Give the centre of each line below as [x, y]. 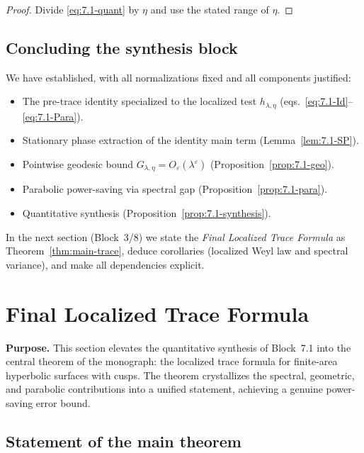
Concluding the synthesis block [122, 47]
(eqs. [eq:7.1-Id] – [317, 101]
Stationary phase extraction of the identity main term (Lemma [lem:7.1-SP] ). [190, 140]
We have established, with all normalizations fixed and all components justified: [178, 77]
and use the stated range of [210, 9]
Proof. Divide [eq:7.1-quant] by [73, 9]
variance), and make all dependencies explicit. [105, 264]
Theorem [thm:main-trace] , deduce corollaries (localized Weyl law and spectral [177, 251]
